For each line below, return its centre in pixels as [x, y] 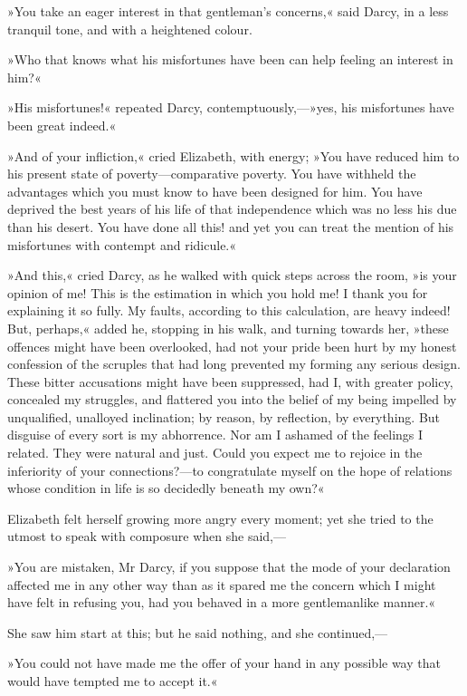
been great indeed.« [62, 125]
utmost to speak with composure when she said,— [147, 536]
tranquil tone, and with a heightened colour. [130, 29]
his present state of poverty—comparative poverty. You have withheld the [212, 174]
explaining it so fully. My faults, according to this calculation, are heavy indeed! [229, 310]
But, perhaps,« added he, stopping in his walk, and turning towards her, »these [228, 328]
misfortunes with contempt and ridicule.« [122, 244]
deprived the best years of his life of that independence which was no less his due [232, 209]
